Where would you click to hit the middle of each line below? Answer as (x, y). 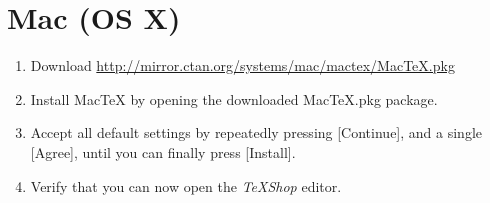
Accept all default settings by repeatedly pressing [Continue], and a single (256, 132)
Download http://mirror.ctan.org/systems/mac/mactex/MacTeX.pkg (242, 65)
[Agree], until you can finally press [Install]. (163, 151)
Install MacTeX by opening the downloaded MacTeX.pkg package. (234, 98)
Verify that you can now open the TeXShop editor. (186, 185)
